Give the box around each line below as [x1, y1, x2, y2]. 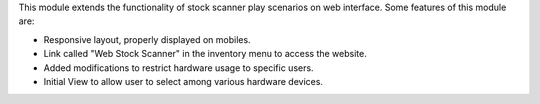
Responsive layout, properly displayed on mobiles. [43, 33, 251, 45]
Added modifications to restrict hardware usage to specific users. [43, 61, 314, 74]
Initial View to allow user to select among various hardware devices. [43, 75, 324, 87]
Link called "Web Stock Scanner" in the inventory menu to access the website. [43, 48, 367, 60]
